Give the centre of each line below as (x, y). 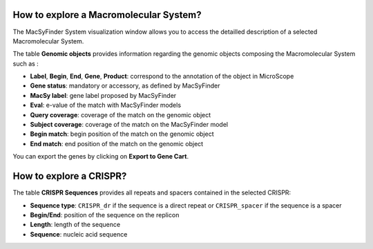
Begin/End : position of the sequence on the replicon (105, 215)
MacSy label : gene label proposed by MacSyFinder (103, 95)
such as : (26, 63)
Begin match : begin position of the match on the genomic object (122, 134)
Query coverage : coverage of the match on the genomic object (121, 114)
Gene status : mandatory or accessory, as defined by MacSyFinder (125, 86)
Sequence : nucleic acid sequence (79, 234)
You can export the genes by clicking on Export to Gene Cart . (101, 157)
